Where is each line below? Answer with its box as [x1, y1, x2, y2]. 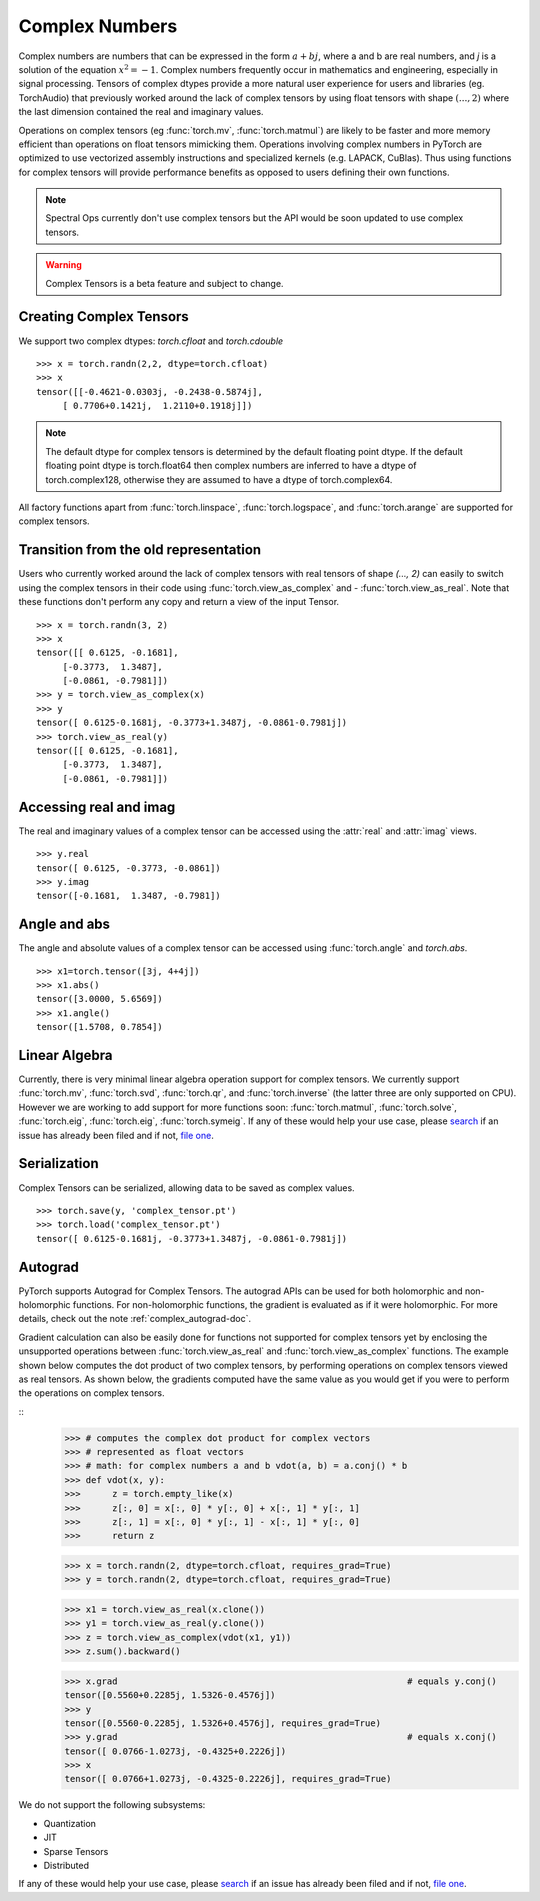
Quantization [43, 1817, 97, 1829]
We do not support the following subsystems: [18, 1799, 206, 1811]
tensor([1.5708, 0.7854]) [36, 1021, 164, 1033]
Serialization [18, 1155, 99, 1172]
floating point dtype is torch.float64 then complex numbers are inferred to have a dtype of [45, 460, 417, 472]
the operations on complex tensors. [18, 1387, 165, 1399]
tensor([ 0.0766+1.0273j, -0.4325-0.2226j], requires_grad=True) [64, 1773, 392, 1785]
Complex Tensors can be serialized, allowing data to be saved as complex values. [18, 1181, 355, 1194]
